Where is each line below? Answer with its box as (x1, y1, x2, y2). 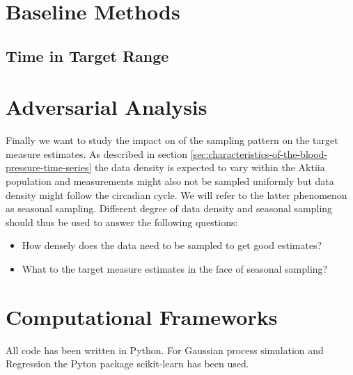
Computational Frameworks (6, 302, 278, 330)
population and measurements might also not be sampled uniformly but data (6, 174, 334, 189)
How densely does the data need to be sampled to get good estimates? (22, 238, 322, 253)
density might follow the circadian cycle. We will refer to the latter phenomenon (6, 187, 347, 202)
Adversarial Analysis (6, 93, 207, 121)
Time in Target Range (6, 45, 169, 66)
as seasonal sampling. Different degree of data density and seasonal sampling (6, 201, 333, 216)
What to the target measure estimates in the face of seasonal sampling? (22, 262, 328, 276)
